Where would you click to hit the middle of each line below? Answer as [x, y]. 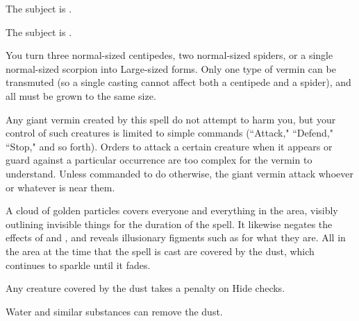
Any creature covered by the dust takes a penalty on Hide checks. [145, 288]
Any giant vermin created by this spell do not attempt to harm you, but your [171, 119]
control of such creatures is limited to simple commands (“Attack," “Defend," [169, 133]
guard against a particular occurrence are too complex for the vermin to [159, 160]
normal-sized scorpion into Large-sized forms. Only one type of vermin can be [171, 68]
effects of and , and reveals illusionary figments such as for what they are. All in [176, 237]
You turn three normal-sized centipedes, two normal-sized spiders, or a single [169, 55]
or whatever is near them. [60, 187]
